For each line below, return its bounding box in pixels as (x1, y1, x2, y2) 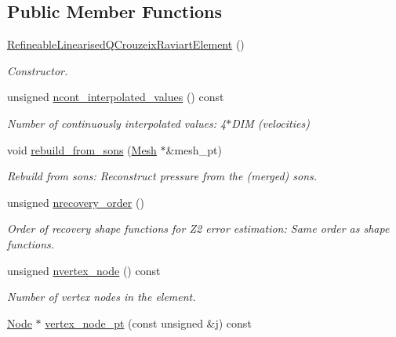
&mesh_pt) (165, 141, 222, 158)
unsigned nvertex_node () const (7, 262, 161, 278)
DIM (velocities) (231, 114, 310, 131)
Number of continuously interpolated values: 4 (7, 114, 227, 131)
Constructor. (7, 62, 68, 78)
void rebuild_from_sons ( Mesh (7, 141, 157, 158)
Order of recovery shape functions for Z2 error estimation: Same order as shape (7, 220, 390, 237)
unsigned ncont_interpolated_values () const (7, 89, 224, 105)
